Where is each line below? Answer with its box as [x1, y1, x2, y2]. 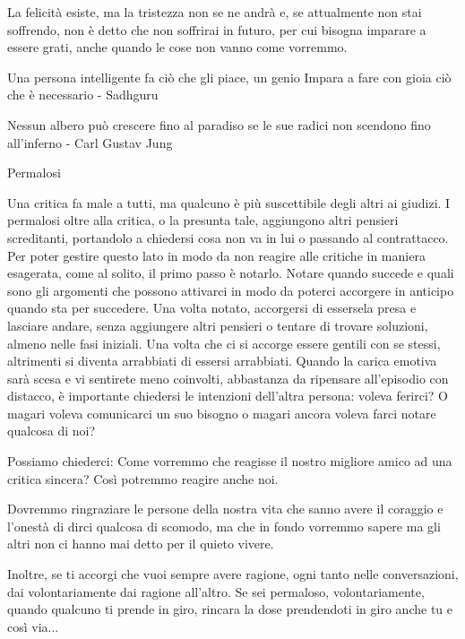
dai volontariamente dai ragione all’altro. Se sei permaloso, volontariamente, [7, 582, 425, 600]
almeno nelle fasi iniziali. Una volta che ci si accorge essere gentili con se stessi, [7, 333, 441, 352]
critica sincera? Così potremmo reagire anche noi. [7, 469, 279, 488]
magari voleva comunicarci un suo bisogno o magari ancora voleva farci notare [7, 403, 436, 422]
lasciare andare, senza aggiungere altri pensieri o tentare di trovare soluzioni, [7, 315, 428, 334]
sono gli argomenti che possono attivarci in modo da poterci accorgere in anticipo [7, 281, 454, 299]
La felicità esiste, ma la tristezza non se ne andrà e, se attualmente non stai [7, 3, 422, 21]
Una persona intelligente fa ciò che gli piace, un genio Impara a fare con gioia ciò [7, 67, 452, 86]
